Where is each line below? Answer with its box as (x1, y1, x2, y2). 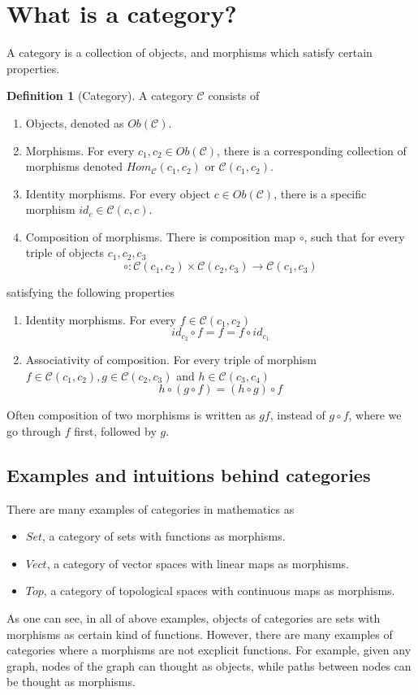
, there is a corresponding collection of (217, 141, 407, 159)
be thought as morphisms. (6, 673, 136, 690)
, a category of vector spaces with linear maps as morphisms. (46, 554, 349, 571)
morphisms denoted (25, 158, 123, 175)
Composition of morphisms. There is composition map (25, 228, 295, 245)
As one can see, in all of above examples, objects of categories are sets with (6, 610, 381, 627)
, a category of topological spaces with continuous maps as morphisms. (43, 582, 395, 599)
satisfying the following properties (6, 284, 175, 301)
